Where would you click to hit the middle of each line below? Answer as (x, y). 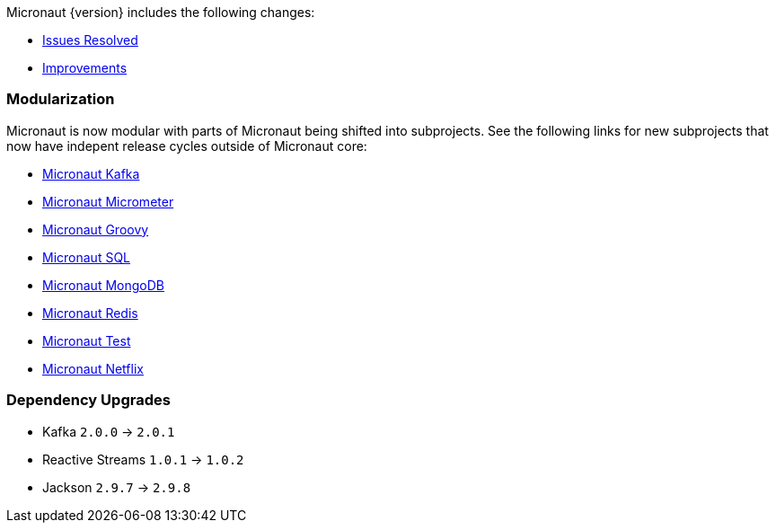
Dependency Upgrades (88, 400)
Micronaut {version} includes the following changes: (161, 12)
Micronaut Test (87, 340)
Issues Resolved (90, 40)
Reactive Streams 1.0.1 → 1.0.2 (143, 459)
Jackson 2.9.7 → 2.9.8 (117, 487)
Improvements (85, 68)
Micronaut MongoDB (103, 285)
